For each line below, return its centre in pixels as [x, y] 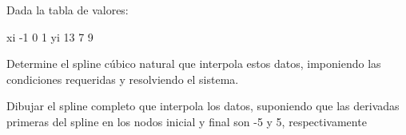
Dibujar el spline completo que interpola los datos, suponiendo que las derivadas [203, 106]
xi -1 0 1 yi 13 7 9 [50, 36]
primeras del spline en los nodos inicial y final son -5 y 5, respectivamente [187, 121]
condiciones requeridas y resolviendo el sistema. [123, 79]
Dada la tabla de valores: [68, 10]
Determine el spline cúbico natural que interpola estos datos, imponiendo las [194, 64]
